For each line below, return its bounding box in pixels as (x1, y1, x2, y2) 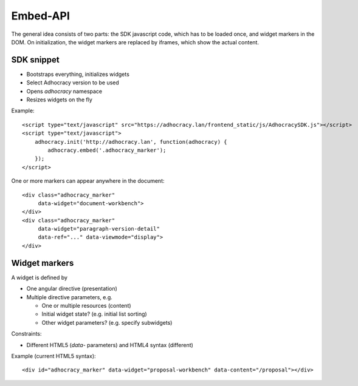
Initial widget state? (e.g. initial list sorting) (41, 310, 147, 318)
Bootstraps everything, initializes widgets (26, 70, 130, 78)
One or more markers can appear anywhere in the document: (11, 177, 165, 185)
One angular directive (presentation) (26, 285, 118, 293)
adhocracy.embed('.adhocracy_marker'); (47, 146, 167, 154)
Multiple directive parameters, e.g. (26, 293, 112, 300)
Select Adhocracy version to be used (26, 79, 120, 86)
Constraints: (11, 330, 42, 337)
